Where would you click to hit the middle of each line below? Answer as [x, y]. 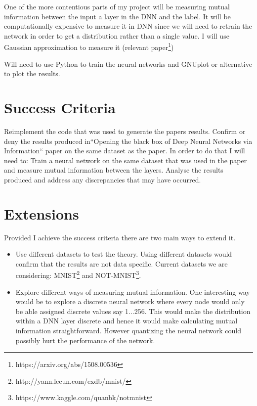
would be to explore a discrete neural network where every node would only [130, 301]
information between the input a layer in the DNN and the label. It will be [117, 16]
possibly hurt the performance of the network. [85, 340]
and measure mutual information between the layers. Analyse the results [114, 170]
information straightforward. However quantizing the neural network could [128, 331]
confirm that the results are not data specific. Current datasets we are [122, 263]
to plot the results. [32, 73]
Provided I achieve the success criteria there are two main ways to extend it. [120, 237]
